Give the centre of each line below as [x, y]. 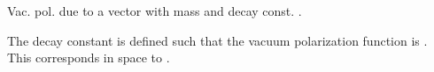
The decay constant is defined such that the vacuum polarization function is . [217, 40]
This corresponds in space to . [89, 58]
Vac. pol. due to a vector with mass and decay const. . [155, 11]
